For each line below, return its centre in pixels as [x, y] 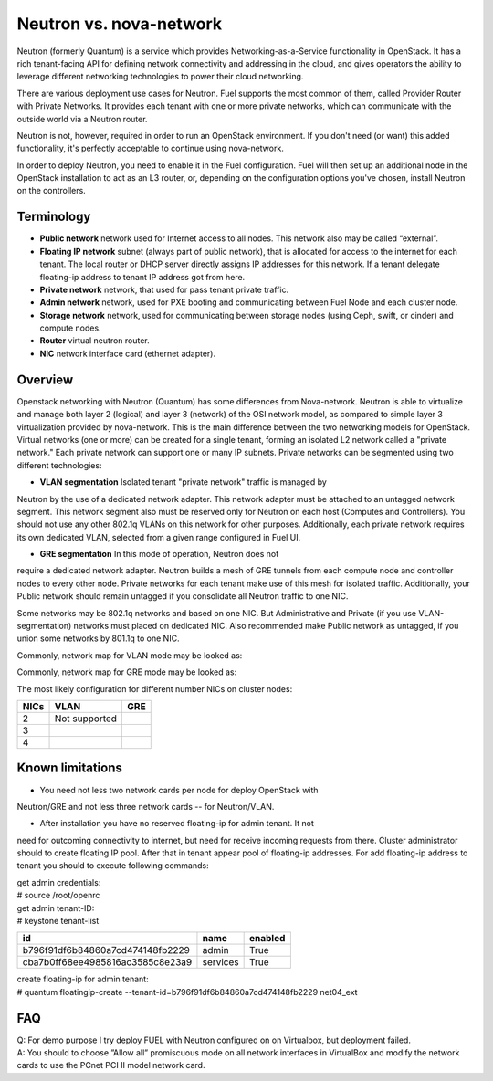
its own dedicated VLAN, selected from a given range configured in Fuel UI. [159, 537]
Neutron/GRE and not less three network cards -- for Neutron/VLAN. [146, 806]
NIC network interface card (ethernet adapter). [128, 353]
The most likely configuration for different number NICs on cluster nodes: [155, 688]
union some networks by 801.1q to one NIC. [98, 638]
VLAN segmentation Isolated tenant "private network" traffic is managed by [184, 482]
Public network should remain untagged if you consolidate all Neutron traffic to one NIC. [183, 596]
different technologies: [59, 465]
